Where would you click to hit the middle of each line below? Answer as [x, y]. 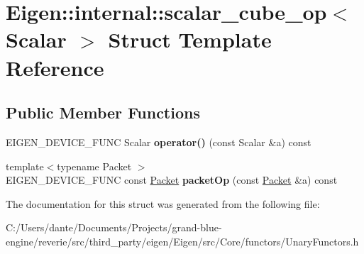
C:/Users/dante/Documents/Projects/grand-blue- [114, 227]
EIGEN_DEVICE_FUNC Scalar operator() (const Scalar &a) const [159, 142]
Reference [55, 67]
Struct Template [190, 39]
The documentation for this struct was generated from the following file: [163, 203]
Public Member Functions [103, 112]
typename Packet [94, 166]
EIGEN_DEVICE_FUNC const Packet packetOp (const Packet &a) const [172, 180]
